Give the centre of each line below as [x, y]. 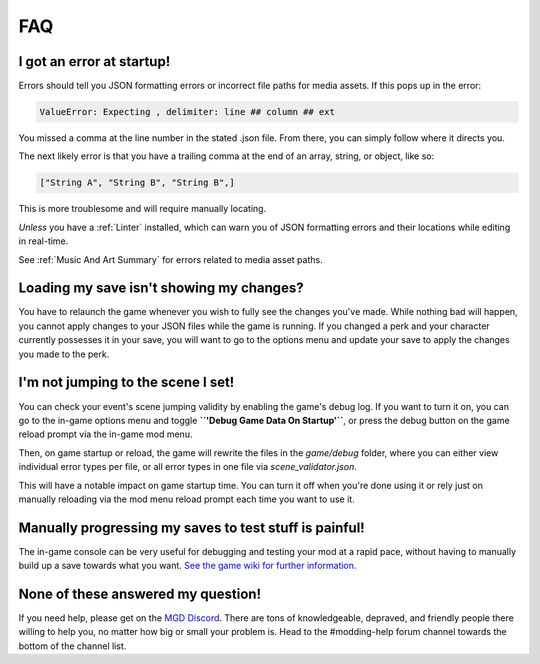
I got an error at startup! [94, 61]
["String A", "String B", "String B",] [137, 183]
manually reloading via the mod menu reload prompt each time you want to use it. [186, 499]
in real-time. [43, 241]
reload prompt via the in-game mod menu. [105, 434]
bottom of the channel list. [72, 646]
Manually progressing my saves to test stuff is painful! [191, 527]
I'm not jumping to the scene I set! [126, 382]
